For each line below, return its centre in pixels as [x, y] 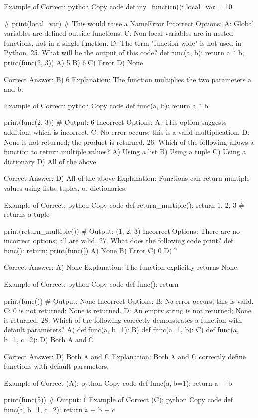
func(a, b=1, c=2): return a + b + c [60, 409]
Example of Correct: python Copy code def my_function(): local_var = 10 [118, 6]
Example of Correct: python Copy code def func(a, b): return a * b [106, 105]
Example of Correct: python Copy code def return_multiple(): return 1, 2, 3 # [124, 204]
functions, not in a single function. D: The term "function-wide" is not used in [123, 43]
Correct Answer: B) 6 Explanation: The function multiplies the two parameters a [128, 79]
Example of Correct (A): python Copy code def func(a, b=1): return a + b [118, 382]
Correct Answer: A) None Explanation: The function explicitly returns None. [122, 267]
